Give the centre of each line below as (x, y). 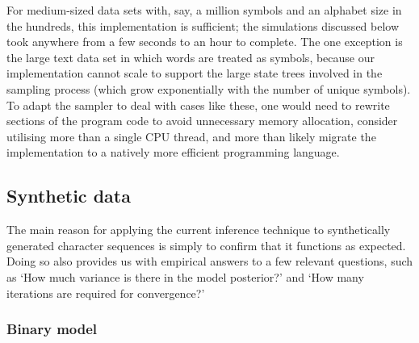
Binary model (52, 329)
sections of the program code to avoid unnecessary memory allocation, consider (202, 121)
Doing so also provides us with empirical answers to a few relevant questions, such (210, 261)
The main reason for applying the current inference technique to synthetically (199, 230)
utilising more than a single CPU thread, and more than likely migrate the (191, 136)
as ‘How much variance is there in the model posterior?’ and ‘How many (185, 276)
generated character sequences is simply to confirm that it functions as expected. (206, 245)
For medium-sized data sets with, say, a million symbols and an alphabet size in (204, 10)
